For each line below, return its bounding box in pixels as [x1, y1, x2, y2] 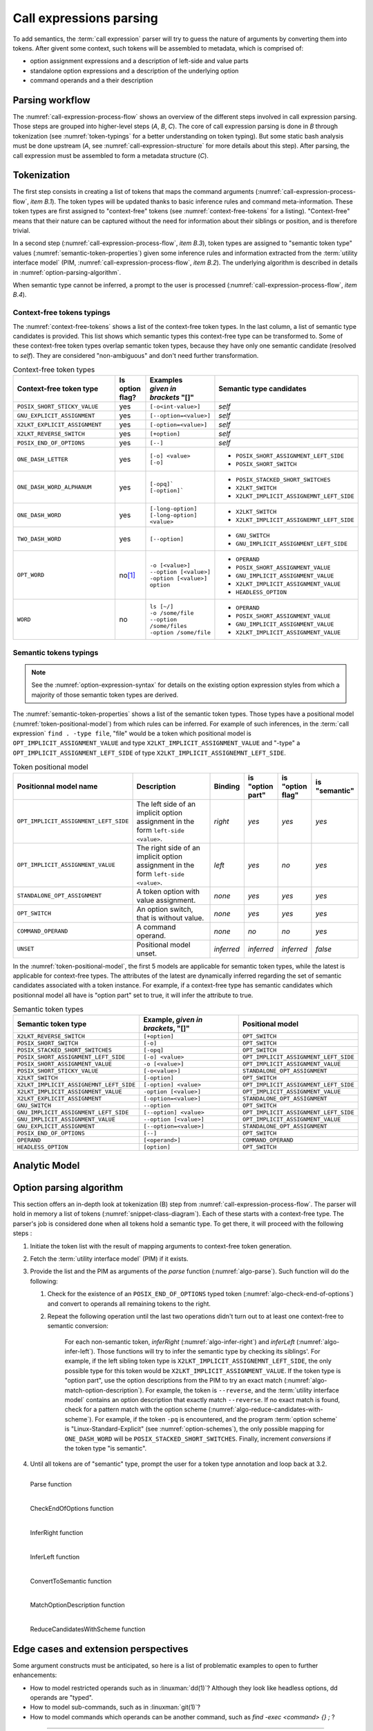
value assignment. [136, 895, 196, 905]
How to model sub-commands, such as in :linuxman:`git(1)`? [30, 1703, 200, 1712]
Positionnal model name [17, 781, 98, 791]
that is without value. [136, 913, 204, 922]
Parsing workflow [12, 94, 90, 106]
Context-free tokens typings [12, 308, 111, 318]
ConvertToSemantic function [30, 1577, 112, 1585]
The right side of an [136, 843, 200, 852]
